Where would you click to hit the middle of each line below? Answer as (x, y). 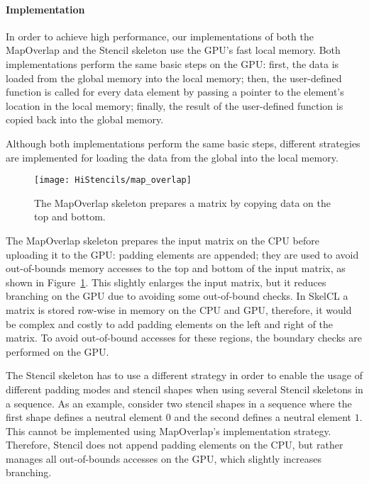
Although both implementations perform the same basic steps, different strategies (183, 143)
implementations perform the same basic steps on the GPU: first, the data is (172, 63)
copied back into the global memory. (85, 119)
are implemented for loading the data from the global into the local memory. (172, 157)
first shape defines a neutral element (84, 417)
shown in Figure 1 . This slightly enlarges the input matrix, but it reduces (166, 282)
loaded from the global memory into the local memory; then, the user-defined (174, 78)
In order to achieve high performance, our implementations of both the (160, 36)
